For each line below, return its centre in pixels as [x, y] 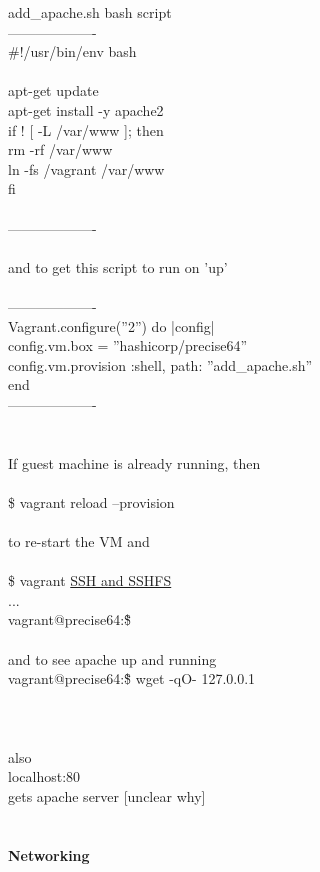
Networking [49, 854]
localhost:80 [44, 776]
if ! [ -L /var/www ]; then [86, 129]
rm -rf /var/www [60, 149]
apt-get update [53, 90]
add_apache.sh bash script [90, 12]
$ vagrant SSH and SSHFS [90, 580]
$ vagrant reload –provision [91, 501]
